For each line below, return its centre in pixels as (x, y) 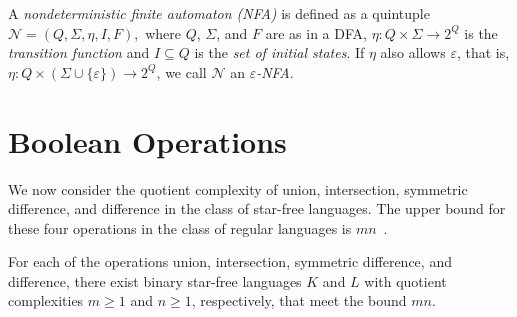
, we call (181, 71)
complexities (46, 300)
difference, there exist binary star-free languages (155, 280)
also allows (413, 52)
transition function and (79, 52)
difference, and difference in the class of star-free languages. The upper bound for (257, 208)
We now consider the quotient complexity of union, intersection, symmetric (238, 188)
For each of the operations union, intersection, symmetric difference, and (230, 261)
